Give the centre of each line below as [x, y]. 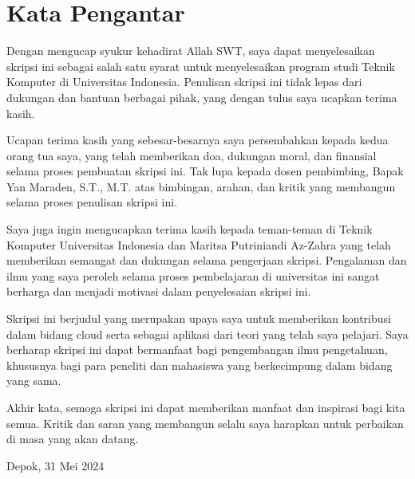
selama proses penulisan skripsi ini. [92, 202]
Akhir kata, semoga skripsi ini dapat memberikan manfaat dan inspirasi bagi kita [206, 407]
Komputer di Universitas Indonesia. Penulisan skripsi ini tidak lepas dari [184, 82]
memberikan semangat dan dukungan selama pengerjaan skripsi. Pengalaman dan [207, 260]
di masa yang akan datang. [73, 439]
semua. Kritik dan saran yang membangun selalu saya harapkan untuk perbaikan [205, 423]
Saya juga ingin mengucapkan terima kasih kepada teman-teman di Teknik [190, 229]
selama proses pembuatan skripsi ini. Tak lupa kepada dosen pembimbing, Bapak [205, 171]
